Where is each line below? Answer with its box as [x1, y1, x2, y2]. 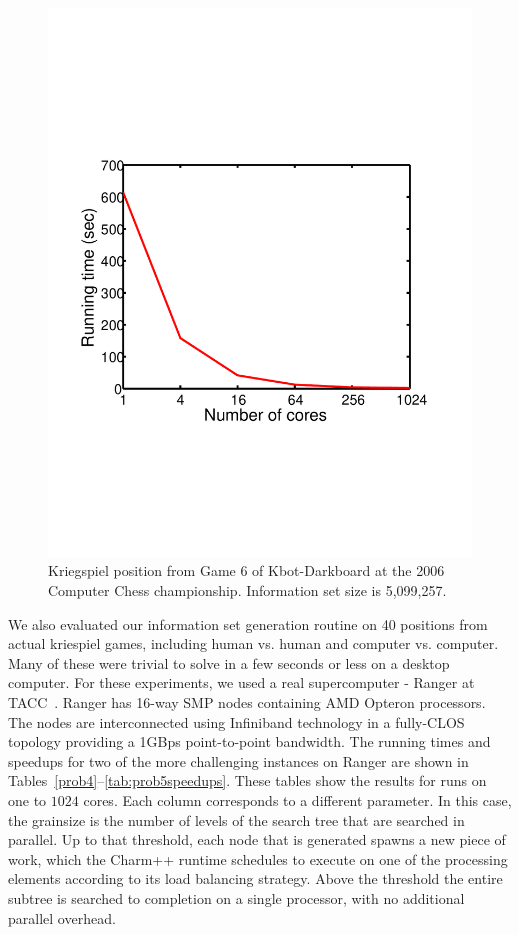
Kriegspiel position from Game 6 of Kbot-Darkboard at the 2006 [48, 560, 445, 581]
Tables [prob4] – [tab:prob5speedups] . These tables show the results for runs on [8, 770, 487, 791]
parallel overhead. [8, 907, 116, 928]
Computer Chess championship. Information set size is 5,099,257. [48, 580, 447, 601]
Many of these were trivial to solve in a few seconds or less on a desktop [8, 652, 450, 673]
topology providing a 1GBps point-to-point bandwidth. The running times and [8, 731, 491, 752]
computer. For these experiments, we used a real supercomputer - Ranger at [8, 672, 475, 693]
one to [8, 790, 47, 811]
